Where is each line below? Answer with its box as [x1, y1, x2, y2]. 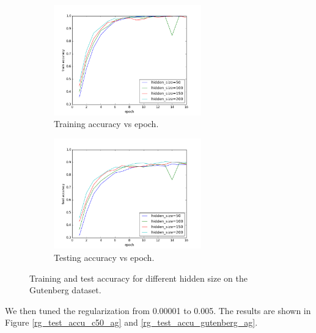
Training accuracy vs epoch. [54, 117, 159, 130]
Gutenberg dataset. [29, 284, 101, 296]
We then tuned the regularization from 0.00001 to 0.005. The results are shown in [5, 304, 311, 317]
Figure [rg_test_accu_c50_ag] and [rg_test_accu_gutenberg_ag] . [5, 316, 258, 329]
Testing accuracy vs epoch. [54, 251, 155, 263]
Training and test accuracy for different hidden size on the [29, 271, 248, 284]
